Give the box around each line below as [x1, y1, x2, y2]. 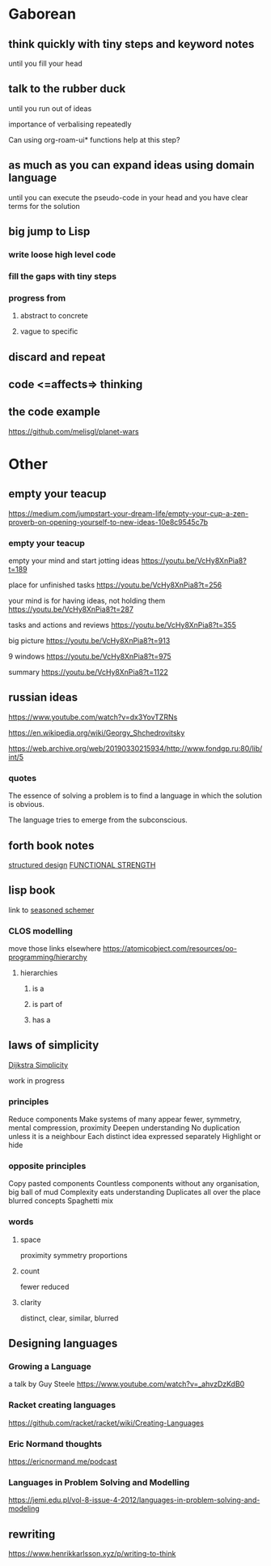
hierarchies [19, 968, 58, 978]
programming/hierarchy [8, 953, 87, 962]
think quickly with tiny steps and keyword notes [8, 37, 255, 51]
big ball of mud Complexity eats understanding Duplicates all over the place [8, 1188, 261, 1197]
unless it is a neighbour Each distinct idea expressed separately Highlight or [8, 1132, 261, 1141]
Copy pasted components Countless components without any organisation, [8, 1179, 260, 1188]
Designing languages [8, 1337, 118, 1351]
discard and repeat [8, 350, 106, 364]
